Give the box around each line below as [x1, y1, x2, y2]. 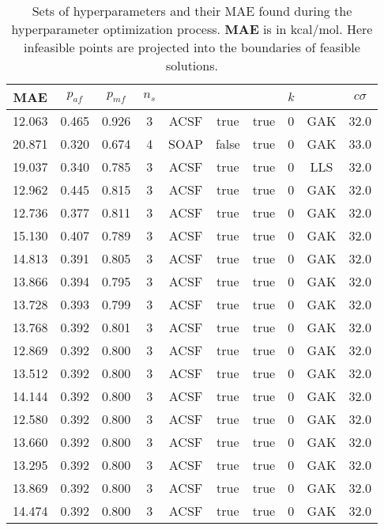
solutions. [166, 56, 218, 74]
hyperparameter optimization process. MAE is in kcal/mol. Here [11, 20, 373, 38]
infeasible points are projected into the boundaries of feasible [24, 38, 360, 56]
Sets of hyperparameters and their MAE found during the [32, 2, 352, 20]
